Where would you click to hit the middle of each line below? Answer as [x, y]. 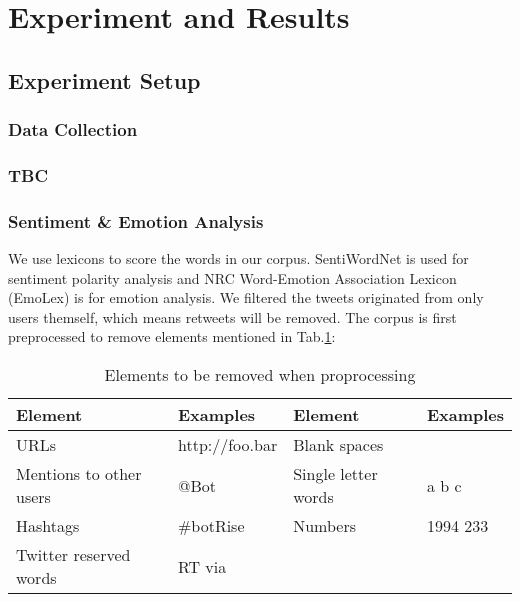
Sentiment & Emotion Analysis [136, 220]
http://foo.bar [227, 445]
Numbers [324, 526]
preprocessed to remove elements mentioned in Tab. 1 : [172, 336]
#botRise [211, 526]
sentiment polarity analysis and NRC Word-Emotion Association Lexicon [232, 277]
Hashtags [48, 526]
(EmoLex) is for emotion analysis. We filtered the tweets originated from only [246, 297]
